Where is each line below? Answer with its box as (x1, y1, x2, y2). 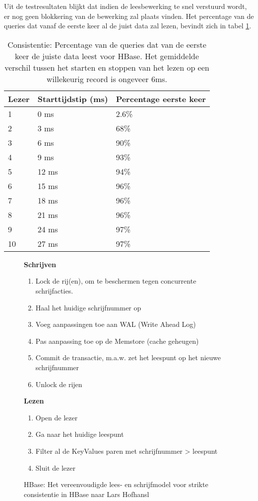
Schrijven (24, 259, 56, 269)
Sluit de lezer (35, 462, 75, 473)
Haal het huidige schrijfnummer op (35, 302, 141, 312)
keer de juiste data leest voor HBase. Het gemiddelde (15, 50, 199, 62)
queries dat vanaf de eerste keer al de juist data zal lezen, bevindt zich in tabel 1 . (4, 20, 252, 31)
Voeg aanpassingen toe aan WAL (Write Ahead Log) (35, 319, 196, 329)
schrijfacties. (35, 285, 73, 296)
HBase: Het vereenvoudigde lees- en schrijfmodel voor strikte (24, 479, 208, 490)
